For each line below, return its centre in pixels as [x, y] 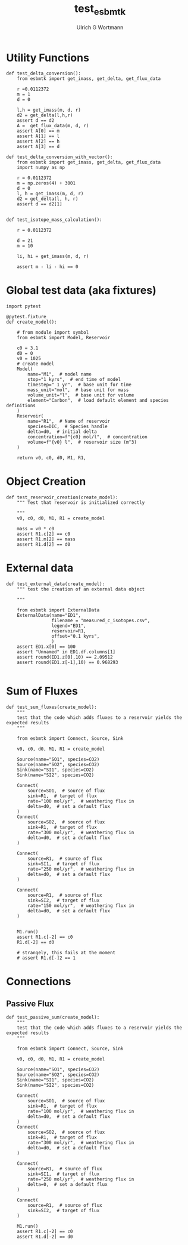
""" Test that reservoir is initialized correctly [81, 503]
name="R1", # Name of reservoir [69, 422]
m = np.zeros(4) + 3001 [46, 183]
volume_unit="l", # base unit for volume [81, 395]
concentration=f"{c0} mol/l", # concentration [87, 437]
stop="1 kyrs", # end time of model [74, 380]
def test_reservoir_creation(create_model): [62, 497]
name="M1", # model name [60, 374]
